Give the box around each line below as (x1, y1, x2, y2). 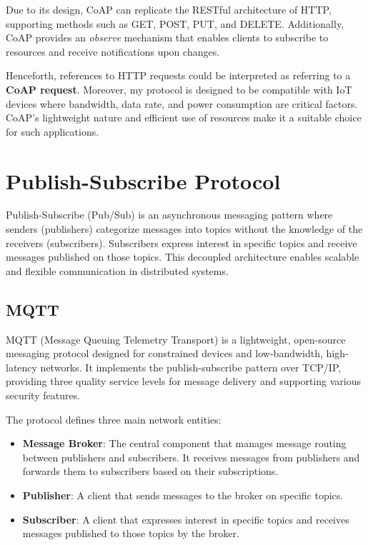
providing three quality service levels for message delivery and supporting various (6, 374, 361, 389)
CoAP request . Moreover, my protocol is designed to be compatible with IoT (6, 81, 352, 96)
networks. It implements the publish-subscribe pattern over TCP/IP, (40, 359, 342, 374)
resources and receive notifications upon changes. (6, 44, 220, 59)
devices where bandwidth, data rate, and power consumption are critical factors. (6, 96, 358, 111)
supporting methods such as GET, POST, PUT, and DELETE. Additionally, (6, 16, 344, 31)
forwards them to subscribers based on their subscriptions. (22, 464, 279, 479)
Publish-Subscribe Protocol (6, 166, 281, 195)
